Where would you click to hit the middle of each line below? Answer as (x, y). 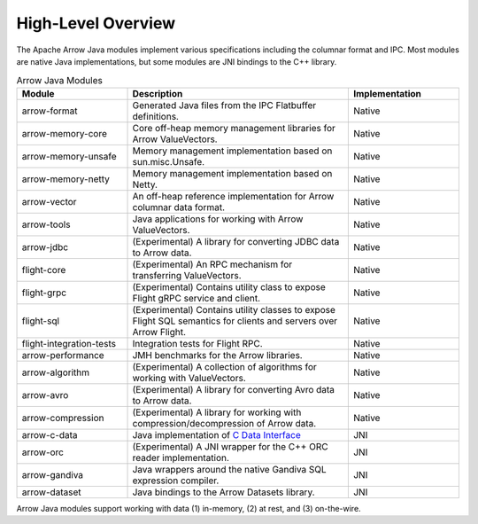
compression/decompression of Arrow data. (224, 423)
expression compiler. (176, 481)
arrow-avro (45, 395)
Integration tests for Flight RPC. (197, 343)
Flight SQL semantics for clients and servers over (235, 321)
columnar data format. (179, 207)
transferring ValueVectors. (187, 275)
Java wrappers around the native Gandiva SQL (229, 469)
